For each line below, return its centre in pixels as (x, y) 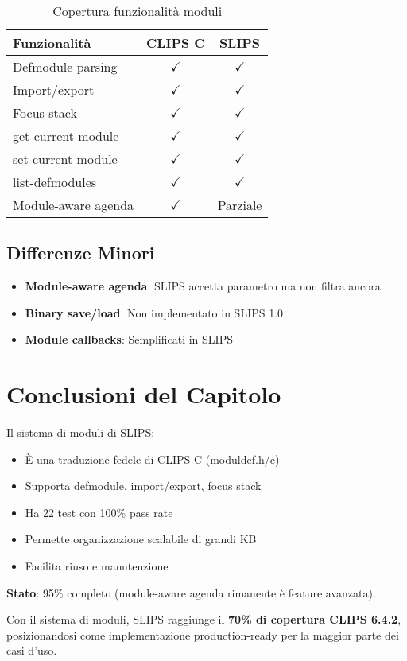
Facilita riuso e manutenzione (97, 566)
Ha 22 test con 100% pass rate (99, 512)
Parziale (240, 205)
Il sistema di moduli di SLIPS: (81, 432)
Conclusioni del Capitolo (144, 394)
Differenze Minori (81, 253)
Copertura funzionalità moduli (138, 11)
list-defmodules (55, 182)
